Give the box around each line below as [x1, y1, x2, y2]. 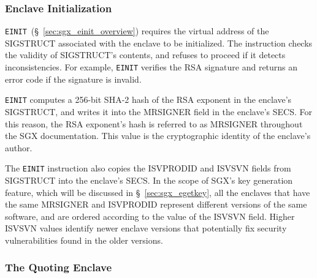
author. [5, 141, 32, 154]
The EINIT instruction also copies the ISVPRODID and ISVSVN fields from [5, 162, 291, 175]
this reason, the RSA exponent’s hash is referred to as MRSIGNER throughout [5, 117, 303, 130]
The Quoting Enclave [5, 260, 112, 275]
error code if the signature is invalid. [5, 72, 142, 85]
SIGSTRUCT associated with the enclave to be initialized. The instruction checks [5, 36, 313, 49]
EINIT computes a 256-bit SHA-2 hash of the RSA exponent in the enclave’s [5, 93, 292, 106]
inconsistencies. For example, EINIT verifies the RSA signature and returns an [5, 61, 298, 73]
